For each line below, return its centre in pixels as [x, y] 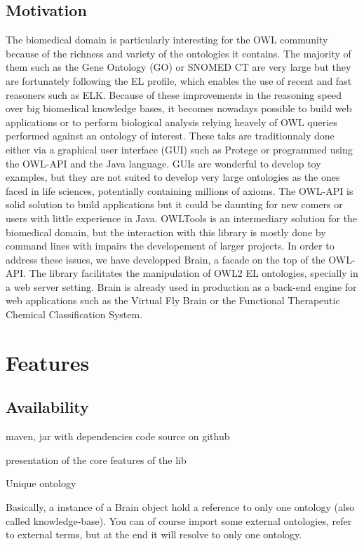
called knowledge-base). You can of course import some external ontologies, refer [179, 520]
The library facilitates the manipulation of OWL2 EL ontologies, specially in [194, 273]
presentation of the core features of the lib [96, 459]
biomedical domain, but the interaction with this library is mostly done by [166, 232]
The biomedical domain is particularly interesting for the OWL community [167, 40]
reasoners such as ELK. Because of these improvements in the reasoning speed [174, 94]
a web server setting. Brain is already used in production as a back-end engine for [181, 286]
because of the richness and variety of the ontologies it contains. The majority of [178, 53]
